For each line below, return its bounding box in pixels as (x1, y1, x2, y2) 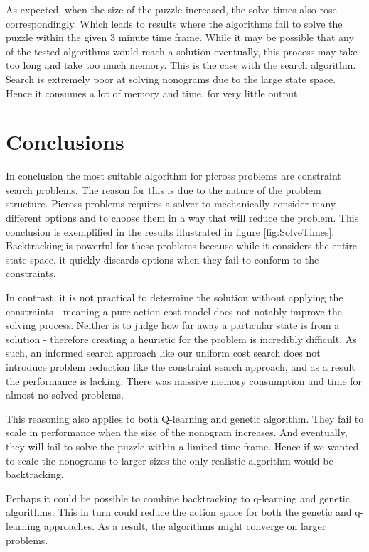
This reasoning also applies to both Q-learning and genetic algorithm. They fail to (6, 411, 364, 426)
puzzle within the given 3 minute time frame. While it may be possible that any (6, 30, 354, 45)
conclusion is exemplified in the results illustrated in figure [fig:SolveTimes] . (6, 224, 335, 239)
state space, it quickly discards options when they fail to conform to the (6, 251, 319, 266)
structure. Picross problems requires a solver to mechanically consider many (6, 196, 336, 211)
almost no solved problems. (6, 387, 124, 402)
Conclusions (6, 127, 124, 156)
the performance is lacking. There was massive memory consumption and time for (6, 373, 363, 388)
